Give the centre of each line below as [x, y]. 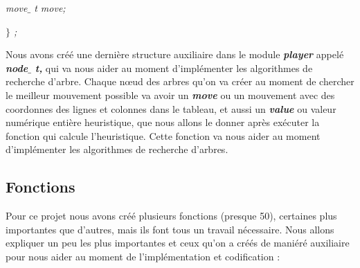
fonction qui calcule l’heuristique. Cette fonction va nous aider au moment [163, 135]
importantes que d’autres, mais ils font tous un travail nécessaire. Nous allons [170, 229]
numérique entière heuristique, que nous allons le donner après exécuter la [163, 122]
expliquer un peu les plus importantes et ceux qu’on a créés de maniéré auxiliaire [178, 243]
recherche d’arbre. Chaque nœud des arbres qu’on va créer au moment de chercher [180, 81]
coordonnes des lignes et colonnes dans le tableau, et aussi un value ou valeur [171, 108]
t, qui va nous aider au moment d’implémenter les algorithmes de [174, 68]
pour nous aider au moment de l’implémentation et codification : [143, 256]
